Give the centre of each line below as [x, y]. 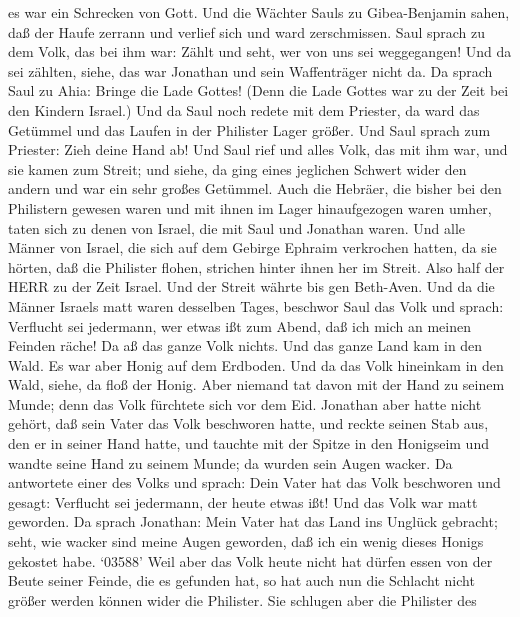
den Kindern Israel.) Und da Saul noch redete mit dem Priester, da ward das [244, 109]
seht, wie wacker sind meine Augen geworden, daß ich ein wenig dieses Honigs [246, 541]
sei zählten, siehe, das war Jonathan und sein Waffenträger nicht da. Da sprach [250, 70]
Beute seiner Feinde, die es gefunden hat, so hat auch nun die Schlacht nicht [241, 580]
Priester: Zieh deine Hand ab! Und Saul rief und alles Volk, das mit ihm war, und [258, 149]
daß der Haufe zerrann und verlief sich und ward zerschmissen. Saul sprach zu [247, 31]
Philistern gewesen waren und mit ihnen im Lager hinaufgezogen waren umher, [250, 207]
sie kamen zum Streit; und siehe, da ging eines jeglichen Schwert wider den [237, 168]
